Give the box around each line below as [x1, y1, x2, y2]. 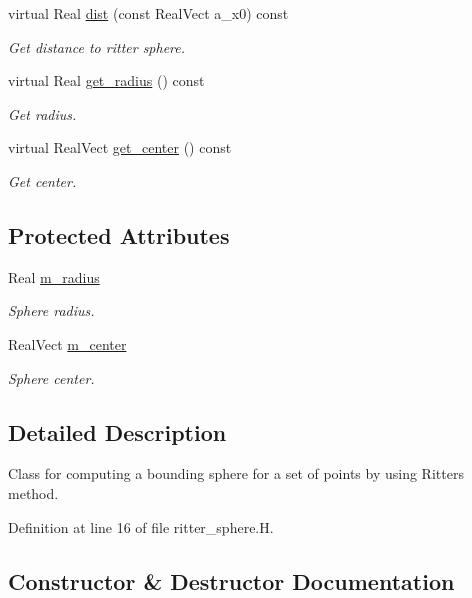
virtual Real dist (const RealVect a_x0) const [8, 3, 289, 23]
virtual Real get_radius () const [8, 70, 205, 91]
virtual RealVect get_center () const [8, 137, 232, 158]
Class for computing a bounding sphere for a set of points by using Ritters [8, 463, 464, 484]
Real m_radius [8, 266, 100, 287]
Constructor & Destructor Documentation [8, 565, 455, 596]
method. [8, 482, 59, 503]
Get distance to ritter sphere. [8, 36, 186, 57]
